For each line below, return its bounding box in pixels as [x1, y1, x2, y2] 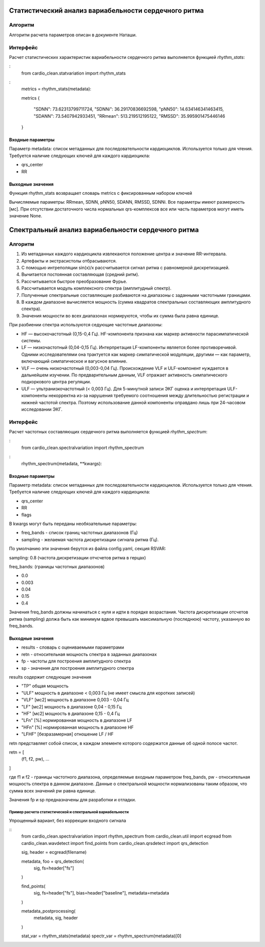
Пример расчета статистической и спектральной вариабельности [9, 810, 129, 815]
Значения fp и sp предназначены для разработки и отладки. [9, 797, 136, 803]
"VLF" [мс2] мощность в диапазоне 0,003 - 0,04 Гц [21, 697, 129, 703]
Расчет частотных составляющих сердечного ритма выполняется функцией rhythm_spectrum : [9, 429, 208, 435]
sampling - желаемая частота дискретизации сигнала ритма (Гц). [21, 536, 159, 542]
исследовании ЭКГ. [21, 406, 63, 412]
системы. [21, 338, 41, 343]
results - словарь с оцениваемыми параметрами [21, 644, 125, 650]
